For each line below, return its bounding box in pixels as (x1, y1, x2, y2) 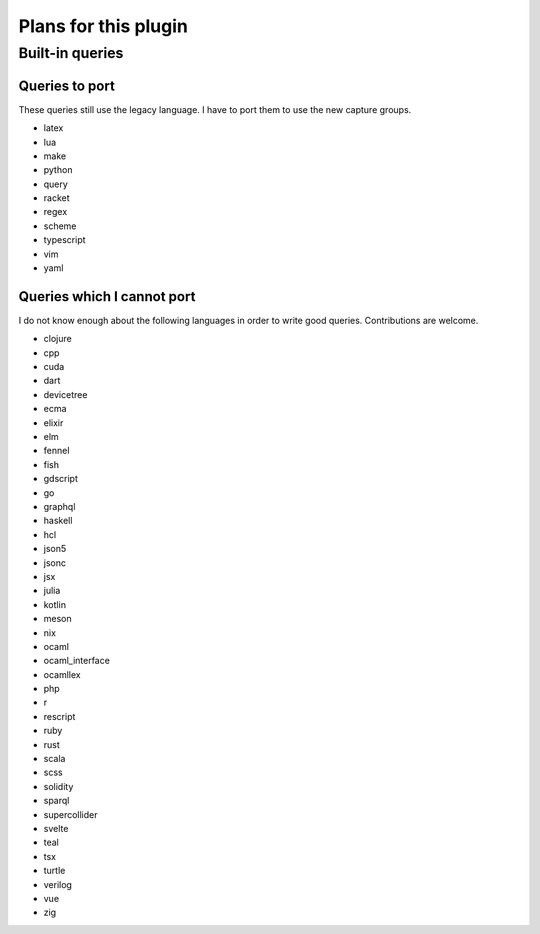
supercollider (43, 808, 99, 820)
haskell (43, 515, 73, 527)
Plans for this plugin (18, 15, 189, 37)
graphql (43, 501, 76, 512)
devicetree (43, 388, 88, 400)
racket (43, 192, 70, 204)
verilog (43, 878, 72, 890)
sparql (43, 795, 70, 807)
